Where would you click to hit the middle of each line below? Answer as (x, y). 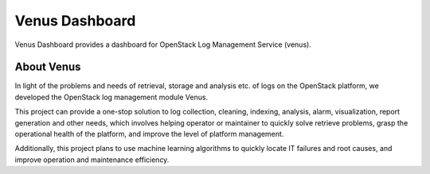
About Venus (48, 67)
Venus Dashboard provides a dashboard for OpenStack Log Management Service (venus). (163, 44)
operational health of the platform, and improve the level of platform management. (149, 134)
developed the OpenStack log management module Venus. (111, 97)
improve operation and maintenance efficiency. (92, 160)
